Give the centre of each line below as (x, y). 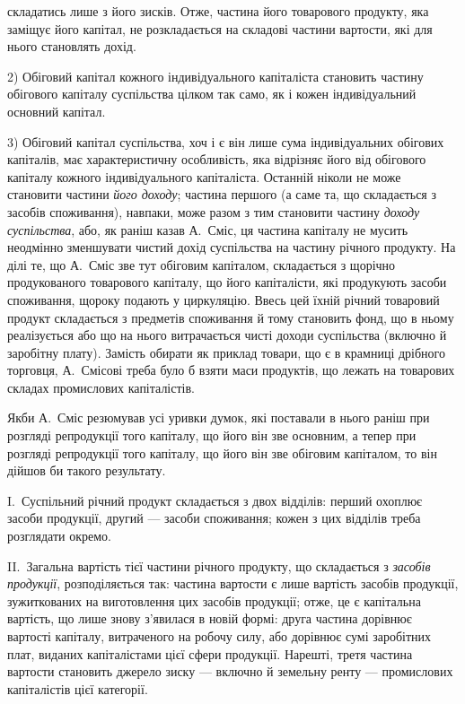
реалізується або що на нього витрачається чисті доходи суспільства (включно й (227, 335)
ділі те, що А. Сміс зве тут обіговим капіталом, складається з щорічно (202, 264)
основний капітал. (57, 111)
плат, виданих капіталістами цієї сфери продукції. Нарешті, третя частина (210, 653)
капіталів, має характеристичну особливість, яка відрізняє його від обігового (217, 159)
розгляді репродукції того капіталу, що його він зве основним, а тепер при (212, 435)
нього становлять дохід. (72, 46)
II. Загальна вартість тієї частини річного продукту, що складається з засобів (219, 565)
